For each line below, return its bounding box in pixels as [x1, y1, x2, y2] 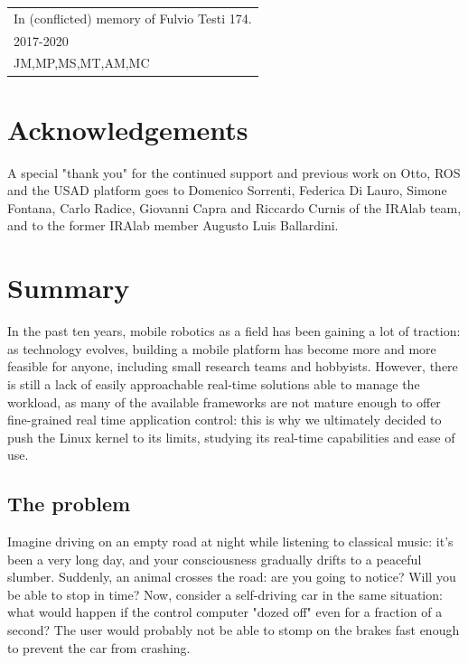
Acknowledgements [7, 110, 248, 147]
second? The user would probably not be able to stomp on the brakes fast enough [7, 621, 460, 640]
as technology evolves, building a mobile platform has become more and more [7, 339, 436, 358]
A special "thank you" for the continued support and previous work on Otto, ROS [7, 163, 461, 182]
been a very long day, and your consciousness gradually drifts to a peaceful [7, 549, 422, 568]
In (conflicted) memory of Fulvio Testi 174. [14, 8, 252, 27]
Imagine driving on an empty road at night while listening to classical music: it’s [7, 532, 454, 551]
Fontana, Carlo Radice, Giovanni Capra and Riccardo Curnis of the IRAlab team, [7, 198, 462, 217]
